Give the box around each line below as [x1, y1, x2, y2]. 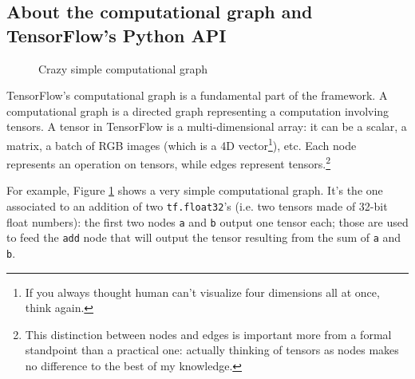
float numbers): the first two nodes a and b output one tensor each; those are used [6, 213, 409, 230]
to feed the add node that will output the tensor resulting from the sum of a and [6, 229, 401, 246]
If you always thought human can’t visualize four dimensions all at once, [25, 283, 380, 300]
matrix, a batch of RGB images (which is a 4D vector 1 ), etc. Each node [6, 134, 357, 153]
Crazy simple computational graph [38, 60, 208, 77]
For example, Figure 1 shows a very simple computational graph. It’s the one [6, 182, 383, 199]
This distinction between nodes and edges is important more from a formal [25, 326, 392, 342]
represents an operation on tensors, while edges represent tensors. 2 [6, 153, 331, 172]
